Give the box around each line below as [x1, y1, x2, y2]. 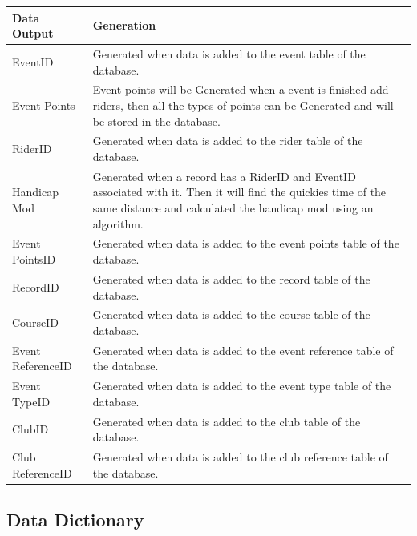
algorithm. [92, 215, 144, 232]
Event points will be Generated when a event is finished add [92, 81, 389, 98]
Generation [92, 17, 156, 34]
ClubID [12, 421, 49, 437]
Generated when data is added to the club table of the [92, 413, 361, 429]
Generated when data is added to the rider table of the [92, 132, 363, 149]
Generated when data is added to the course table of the [92, 306, 370, 323]
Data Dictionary [6, 507, 144, 532]
